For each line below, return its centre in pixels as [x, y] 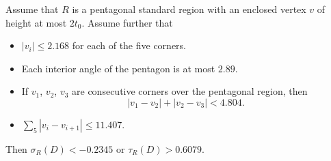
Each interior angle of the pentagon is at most [118, 68]
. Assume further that [127, 22]
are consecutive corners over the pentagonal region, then [190, 91]
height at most [36, 22]
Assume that [32, 9]
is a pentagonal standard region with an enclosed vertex [189, 9]
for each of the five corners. [129, 45]
